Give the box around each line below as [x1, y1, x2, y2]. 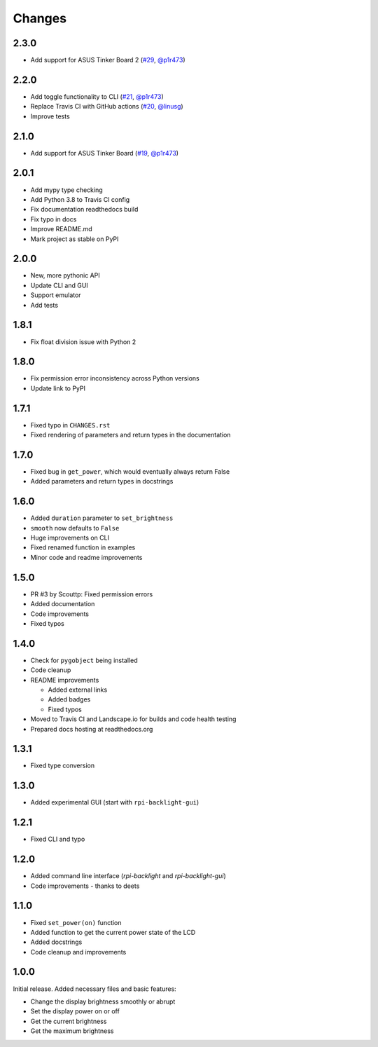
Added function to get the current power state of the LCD [30, 928, 196, 936]
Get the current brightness [30, 1017, 107, 1025]
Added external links [48, 685, 108, 694]
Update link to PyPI [30, 384, 85, 392]
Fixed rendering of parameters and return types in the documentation [30, 431, 231, 439]
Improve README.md [30, 225, 92, 233]
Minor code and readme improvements [30, 553, 143, 561]
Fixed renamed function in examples [30, 543, 136, 552]
